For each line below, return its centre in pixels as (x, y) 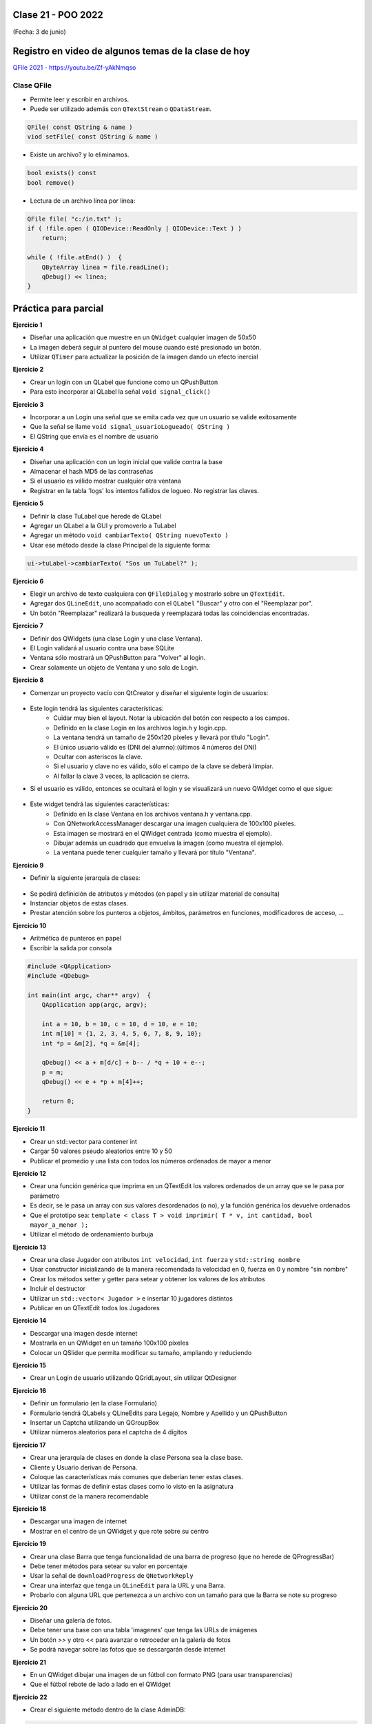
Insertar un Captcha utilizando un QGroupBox (95, 1422)
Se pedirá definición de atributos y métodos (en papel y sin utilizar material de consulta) (155, 894)
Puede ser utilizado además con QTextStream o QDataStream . (121, 109)
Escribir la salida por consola (71, 948)
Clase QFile (32, 86)
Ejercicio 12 (29, 1173)
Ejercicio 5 (28, 503)
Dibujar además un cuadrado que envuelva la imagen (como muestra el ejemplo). (168, 843)
